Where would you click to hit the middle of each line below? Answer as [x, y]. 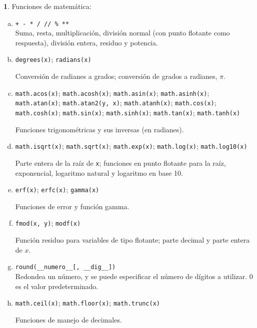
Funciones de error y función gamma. [72, 206]
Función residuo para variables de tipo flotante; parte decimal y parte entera [132, 240]
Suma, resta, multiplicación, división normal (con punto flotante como [122, 33]
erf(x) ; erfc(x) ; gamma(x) [57, 189]
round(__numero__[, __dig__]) [65, 267]
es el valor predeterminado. [57, 286]
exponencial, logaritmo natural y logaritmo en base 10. [99, 172]
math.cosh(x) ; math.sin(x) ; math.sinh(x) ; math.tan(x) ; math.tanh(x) [128, 112]
